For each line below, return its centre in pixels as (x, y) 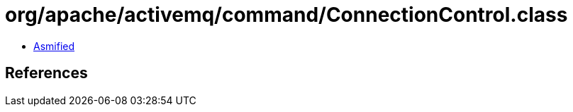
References (46, 73)
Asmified (54, 46)
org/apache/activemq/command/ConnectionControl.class (286, 15)
